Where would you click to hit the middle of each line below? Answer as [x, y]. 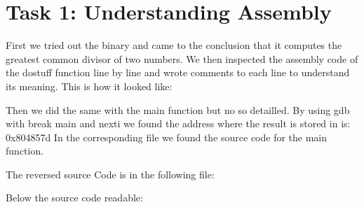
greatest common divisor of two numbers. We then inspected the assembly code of [182, 58]
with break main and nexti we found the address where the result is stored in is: [178, 123]
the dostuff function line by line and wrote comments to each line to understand [178, 72]
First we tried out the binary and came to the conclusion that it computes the [174, 45]
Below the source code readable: [74, 198]
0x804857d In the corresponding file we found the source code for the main [167, 137]
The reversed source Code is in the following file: [110, 174]
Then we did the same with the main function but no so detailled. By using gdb [178, 109]
